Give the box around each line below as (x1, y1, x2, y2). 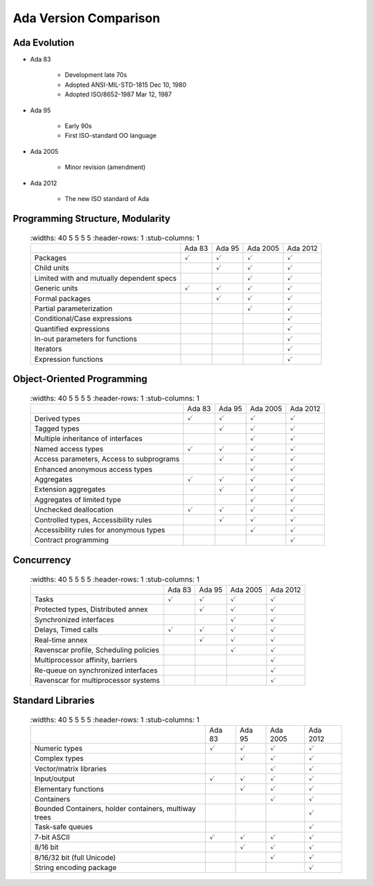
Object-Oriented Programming (12, 373, 148, 385)
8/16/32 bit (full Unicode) (34, 853, 116, 862)
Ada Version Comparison (12, 10, 161, 26)
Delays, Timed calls (34, 625, 98, 634)
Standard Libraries (12, 694, 95, 706)
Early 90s (64, 122, 92, 130)
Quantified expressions (34, 324, 110, 333)
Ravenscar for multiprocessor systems (34, 676, 161, 686)
